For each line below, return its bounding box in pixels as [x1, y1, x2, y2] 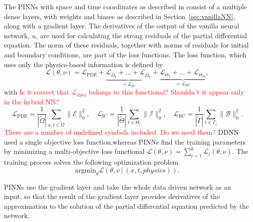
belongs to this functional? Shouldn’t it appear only [89, 87, 244, 97]
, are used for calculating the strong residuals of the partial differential [36, 30, 247, 40]
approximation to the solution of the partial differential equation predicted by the [4, 200, 249, 211]
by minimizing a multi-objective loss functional [4, 146, 145, 156]
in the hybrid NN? [4, 96, 59, 106]
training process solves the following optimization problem [4, 157, 179, 167]
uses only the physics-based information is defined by [4, 59, 163, 69]
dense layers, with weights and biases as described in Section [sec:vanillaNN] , [4, 11, 235, 21]
